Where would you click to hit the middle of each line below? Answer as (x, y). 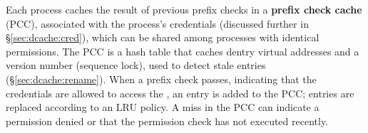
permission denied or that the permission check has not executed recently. (167, 121)
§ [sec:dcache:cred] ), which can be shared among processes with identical (163, 37)
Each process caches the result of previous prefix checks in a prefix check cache (184, 9)
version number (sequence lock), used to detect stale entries (136, 65)
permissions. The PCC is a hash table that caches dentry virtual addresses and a (183, 51)
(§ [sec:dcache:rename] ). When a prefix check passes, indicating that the (161, 79)
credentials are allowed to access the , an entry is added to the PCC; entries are (180, 93)
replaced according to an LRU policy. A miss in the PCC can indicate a (163, 107)
